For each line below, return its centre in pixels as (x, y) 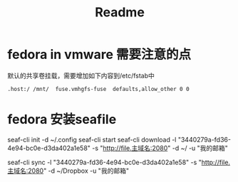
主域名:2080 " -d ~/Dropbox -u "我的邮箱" (68, 171)
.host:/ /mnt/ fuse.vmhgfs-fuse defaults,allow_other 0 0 (99, 89)
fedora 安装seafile (62, 120)
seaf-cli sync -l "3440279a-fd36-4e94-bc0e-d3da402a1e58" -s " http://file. (119, 162)
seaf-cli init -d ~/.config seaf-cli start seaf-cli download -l (92, 139)
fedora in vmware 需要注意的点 (99, 55)
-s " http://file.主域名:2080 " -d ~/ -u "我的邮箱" (160, 148)
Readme (120, 12)
